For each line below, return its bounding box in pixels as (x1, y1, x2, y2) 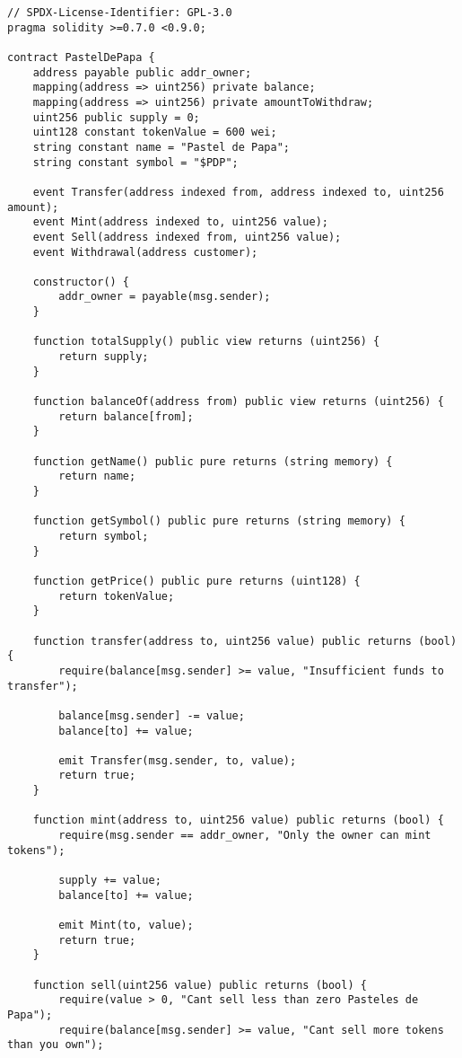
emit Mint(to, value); (58, 919, 194, 932)
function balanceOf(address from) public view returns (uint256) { (32, 395, 444, 409)
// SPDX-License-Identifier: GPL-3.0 (7, 6, 232, 19)
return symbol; (58, 529, 149, 542)
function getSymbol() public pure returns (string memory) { (32, 515, 405, 528)
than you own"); (7, 1038, 104, 1052)
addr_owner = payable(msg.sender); (58, 290, 271, 304)
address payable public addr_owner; (32, 66, 252, 79)
